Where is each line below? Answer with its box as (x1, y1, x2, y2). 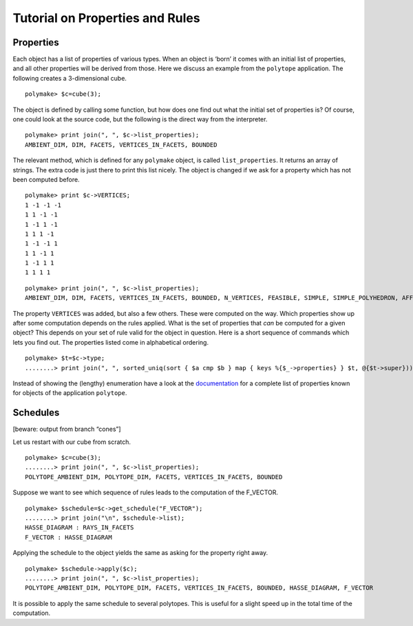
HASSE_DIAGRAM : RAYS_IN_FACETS (25, 524, 134, 532)
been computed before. (12, 175, 80, 183)
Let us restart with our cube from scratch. (12, 438, 131, 446)
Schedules (12, 407, 60, 418)
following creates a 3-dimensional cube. (12, 74, 127, 82)
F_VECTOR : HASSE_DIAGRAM (25, 533, 113, 541)
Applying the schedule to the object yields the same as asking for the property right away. (12, 549, 268, 557)
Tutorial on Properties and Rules (12, 10, 200, 26)
